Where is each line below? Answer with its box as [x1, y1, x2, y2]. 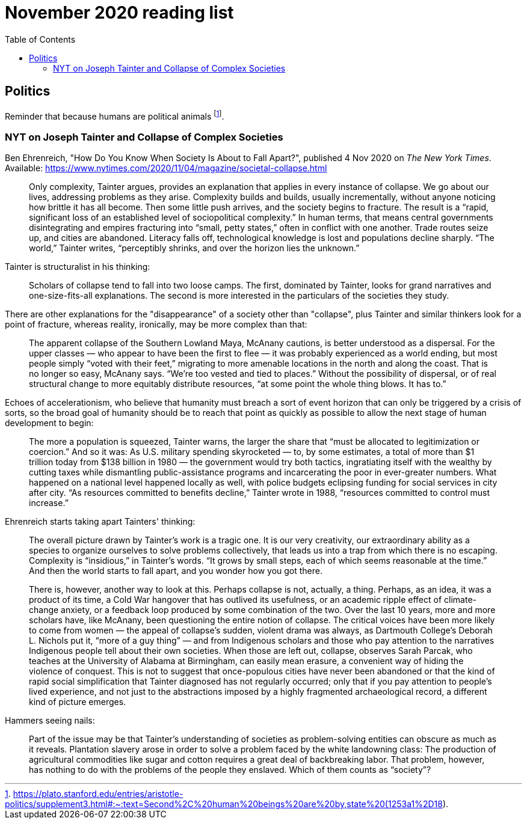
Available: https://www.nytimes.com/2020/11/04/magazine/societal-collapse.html [5, 163, 327, 173]
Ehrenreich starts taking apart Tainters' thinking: [5, 516, 196, 526]
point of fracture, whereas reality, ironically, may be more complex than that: [5, 319, 307, 329]
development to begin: [5, 418, 94, 428]
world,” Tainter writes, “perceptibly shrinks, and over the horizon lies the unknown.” [29, 243, 360, 253]
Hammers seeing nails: [5, 715, 95, 725]
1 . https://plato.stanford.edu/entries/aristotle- [5, 789, 183, 799]
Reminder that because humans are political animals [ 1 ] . [5, 109, 224, 121]
